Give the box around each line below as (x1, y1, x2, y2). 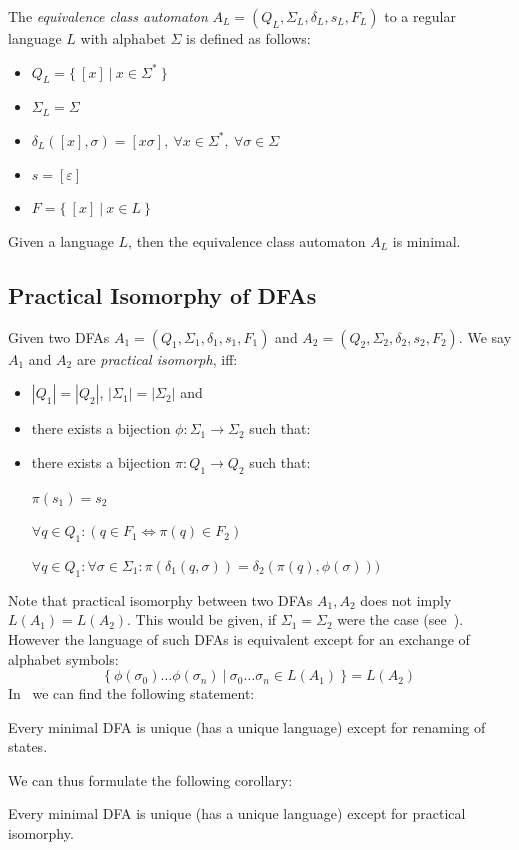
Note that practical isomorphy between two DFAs (8, 589, 313, 610)
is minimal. (392, 230, 461, 251)
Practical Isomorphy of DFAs (8, 279, 317, 310)
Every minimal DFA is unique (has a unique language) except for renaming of (8, 716, 486, 737)
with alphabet (80, 28, 166, 48)
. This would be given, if (127, 609, 277, 630)
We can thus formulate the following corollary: (8, 769, 293, 790)
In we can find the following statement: (8, 683, 255, 704)
